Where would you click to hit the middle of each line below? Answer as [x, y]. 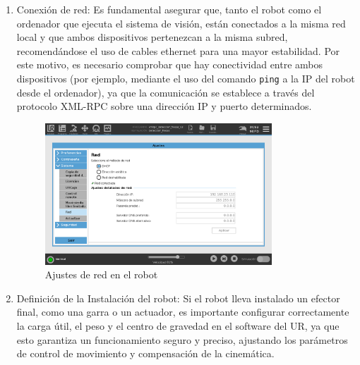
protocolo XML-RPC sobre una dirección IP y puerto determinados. [164, 106]
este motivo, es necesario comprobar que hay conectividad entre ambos [170, 64]
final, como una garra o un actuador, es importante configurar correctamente [183, 312]
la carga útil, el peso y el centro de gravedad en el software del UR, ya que [178, 325]
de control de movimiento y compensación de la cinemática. [145, 353]
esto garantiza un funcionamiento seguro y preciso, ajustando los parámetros [182, 339]
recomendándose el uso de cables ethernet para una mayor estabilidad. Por [178, 50]
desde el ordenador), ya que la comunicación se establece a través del [166, 92]
